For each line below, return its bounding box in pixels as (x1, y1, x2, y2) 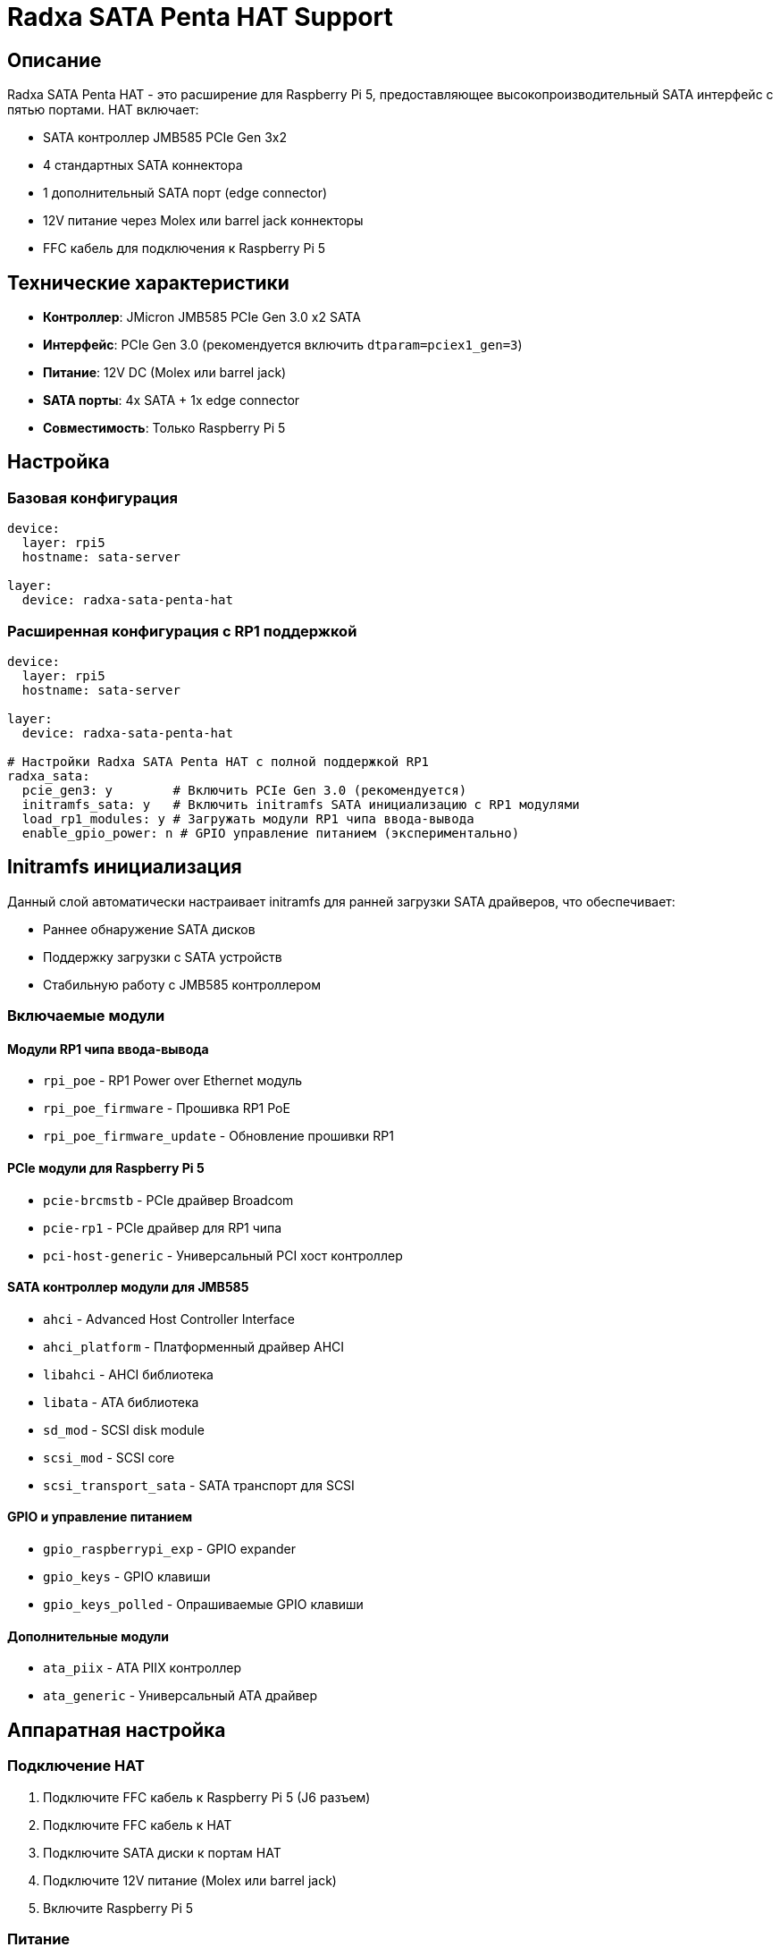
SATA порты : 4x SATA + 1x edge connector (43, 392, 300, 409)
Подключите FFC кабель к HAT (43, 1816, 232, 1833)
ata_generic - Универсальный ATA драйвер (43, 1688, 318, 1704)
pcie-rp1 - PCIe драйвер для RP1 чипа (43, 1219, 282, 1235)
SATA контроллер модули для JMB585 (7, 1279, 249, 1295)
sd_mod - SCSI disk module (43, 1421, 205, 1437)
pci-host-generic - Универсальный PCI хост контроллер (43, 1247, 403, 1263)
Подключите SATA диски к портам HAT (43, 1844, 281, 1860)
